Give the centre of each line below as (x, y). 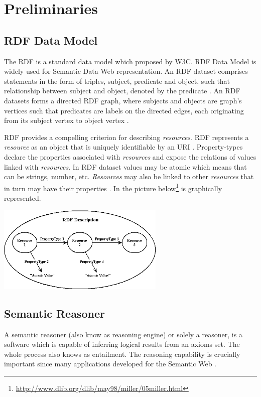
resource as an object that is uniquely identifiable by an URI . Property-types (123, 147)
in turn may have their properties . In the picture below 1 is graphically (113, 187)
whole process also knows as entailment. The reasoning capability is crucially (122, 354)
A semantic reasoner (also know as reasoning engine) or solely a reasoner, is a (123, 334)
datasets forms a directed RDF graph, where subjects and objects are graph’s (123, 100)
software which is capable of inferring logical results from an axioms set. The (122, 344)
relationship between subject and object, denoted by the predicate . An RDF (122, 91)
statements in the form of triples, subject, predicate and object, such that (117, 81)
